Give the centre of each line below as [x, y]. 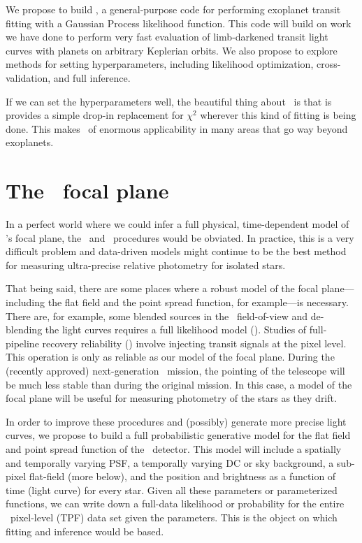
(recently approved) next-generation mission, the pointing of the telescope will [175, 370]
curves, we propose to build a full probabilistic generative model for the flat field [178, 435]
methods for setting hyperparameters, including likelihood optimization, [160, 64]
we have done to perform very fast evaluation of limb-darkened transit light [167, 37]
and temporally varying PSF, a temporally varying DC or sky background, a [170, 462]
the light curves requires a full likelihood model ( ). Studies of [176, 330]
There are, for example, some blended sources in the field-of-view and [157, 316]
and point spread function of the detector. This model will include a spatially [174, 448]
